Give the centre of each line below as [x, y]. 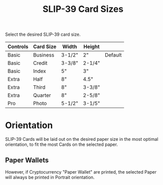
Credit [40, 63]
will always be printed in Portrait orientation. [50, 177]
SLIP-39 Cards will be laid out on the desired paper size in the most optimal [82, 139]
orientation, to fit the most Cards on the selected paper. [61, 144]
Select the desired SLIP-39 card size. [43, 34]
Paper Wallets [27, 160]
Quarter [42, 95]
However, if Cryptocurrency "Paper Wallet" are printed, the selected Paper [81, 172]
